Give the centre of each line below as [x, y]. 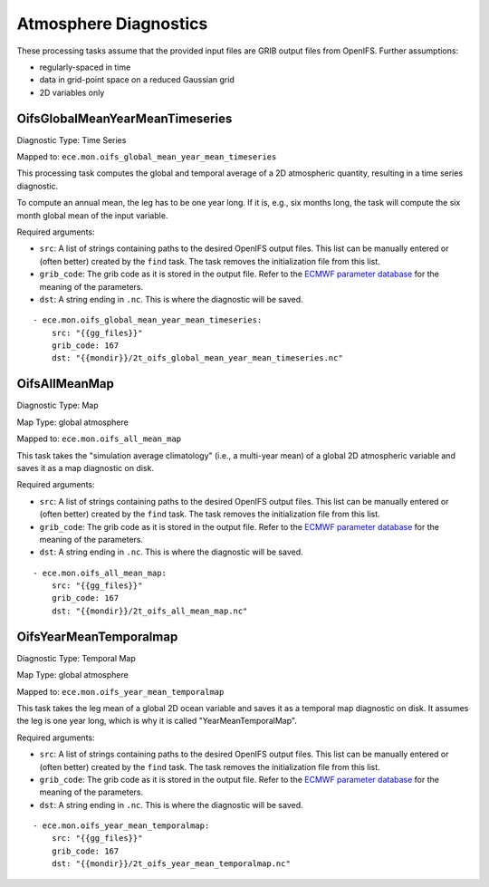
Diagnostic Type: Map [58, 405]
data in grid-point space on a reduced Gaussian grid [137, 80]
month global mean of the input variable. [92, 215]
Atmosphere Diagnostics [112, 24]
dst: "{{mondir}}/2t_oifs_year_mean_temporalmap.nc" [171, 864]
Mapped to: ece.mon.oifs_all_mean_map [99, 439]
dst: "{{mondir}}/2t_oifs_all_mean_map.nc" [149, 611]
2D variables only [72, 92]
